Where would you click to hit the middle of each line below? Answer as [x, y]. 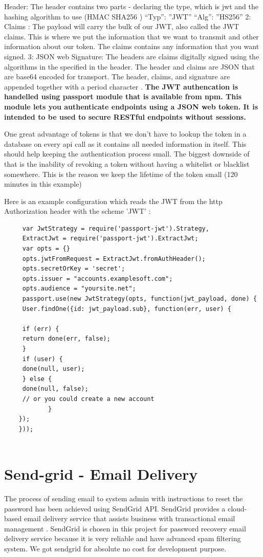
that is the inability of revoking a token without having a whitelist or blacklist [127, 163]
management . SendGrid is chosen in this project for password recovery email [125, 528]
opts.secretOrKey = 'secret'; [74, 269]
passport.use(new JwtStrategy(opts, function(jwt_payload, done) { [139, 299]
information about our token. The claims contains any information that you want [132, 46]
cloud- [237, 508]
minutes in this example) [43, 184]
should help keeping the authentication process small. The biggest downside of [127, 154]
